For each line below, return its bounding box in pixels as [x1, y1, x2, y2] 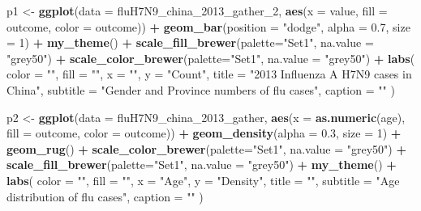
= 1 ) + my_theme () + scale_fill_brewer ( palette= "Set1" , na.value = [6, 34, 374, 51]
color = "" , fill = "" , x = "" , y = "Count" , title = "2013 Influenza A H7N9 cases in [6, 65, 412, 82]
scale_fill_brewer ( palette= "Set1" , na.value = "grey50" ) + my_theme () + [6, 156, 397, 173]
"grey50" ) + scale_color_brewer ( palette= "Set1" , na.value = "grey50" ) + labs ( [6, 49, 415, 66]
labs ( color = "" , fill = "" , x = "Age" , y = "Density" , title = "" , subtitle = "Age [6, 171, 400, 188]
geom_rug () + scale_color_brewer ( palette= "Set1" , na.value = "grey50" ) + [6, 140, 406, 157]
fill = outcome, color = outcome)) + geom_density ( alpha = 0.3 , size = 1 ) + [6, 124, 402, 141]
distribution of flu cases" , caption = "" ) [6, 188, 204, 205]
